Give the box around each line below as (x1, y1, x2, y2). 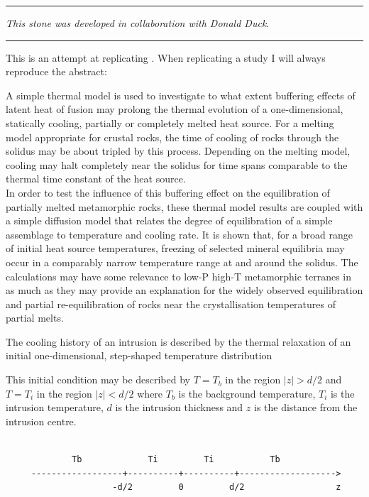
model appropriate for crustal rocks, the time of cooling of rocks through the (6, 129, 339, 144)
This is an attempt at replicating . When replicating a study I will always (6, 50, 326, 65)
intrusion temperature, (6, 400, 104, 415)
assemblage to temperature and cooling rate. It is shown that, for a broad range (6, 226, 353, 241)
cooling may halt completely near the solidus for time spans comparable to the (6, 157, 348, 172)
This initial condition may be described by (6, 372, 190, 387)
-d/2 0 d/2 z (112, 482, 341, 493)
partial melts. (6, 310, 64, 325)
